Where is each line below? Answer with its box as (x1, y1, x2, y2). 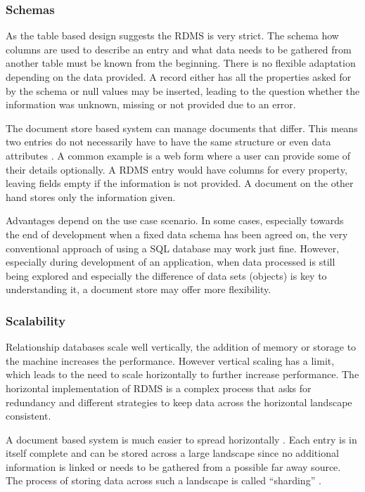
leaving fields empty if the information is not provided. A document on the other (6, 176, 354, 190)
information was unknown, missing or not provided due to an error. (6, 97, 296, 112)
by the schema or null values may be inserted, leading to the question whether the (6, 83, 360, 98)
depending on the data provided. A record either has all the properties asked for (6, 70, 352, 84)
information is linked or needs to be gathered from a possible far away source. (6, 459, 341, 474)
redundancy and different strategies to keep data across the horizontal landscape (6, 394, 352, 409)
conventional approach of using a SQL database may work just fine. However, (6, 240, 340, 255)
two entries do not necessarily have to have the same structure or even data (6, 134, 331, 149)
